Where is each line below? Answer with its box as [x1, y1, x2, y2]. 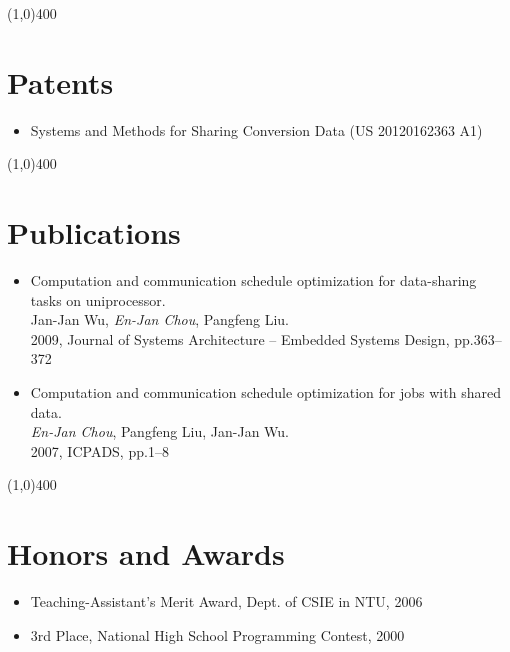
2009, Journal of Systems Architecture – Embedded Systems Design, [30, 328, 450, 349]
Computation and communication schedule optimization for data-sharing [30, 270, 477, 291]
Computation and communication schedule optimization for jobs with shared [30, 382, 501, 402]
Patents [7, 61, 114, 102]
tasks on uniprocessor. [30, 289, 166, 310]
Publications [7, 212, 181, 253]
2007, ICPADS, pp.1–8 [30, 440, 169, 461]
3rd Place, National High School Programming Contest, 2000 [30, 624, 405, 645]
